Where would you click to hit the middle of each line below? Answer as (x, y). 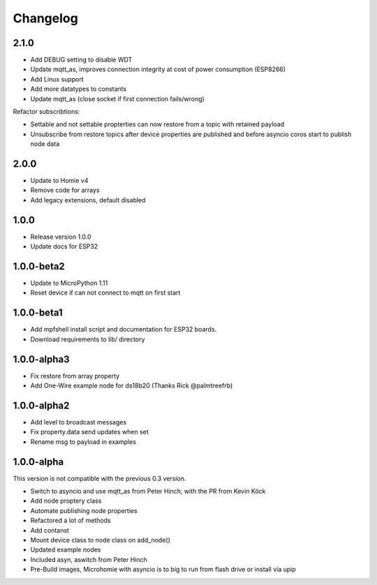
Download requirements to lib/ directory (88, 339)
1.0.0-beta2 (39, 266)
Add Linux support (57, 79)
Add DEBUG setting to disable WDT (81, 60)
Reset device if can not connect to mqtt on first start (105, 292)
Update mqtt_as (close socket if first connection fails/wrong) (118, 98)
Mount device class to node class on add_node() (101, 540)
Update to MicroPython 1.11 (69, 283)
